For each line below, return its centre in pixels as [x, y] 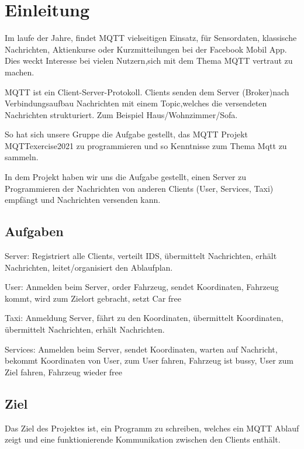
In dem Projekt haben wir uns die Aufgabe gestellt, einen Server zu [126, 177]
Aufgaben [34, 231]
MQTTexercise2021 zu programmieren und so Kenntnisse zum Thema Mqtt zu [146, 145]
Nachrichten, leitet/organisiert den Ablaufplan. [89, 267]
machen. [20, 72]
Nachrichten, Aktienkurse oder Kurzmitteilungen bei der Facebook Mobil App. [146, 49]
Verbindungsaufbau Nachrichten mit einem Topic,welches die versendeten [136, 103]
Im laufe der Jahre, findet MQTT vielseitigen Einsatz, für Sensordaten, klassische [151, 38]
